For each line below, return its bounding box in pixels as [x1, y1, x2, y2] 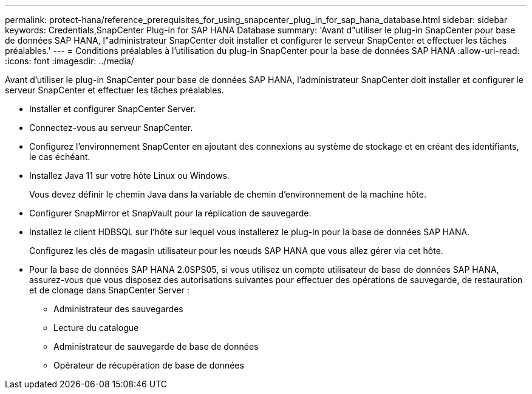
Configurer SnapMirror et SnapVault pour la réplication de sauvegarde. [29, 208, 312, 218]
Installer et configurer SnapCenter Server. [29, 104, 196, 114]
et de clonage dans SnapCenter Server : [29, 285, 189, 295]
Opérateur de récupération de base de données [53, 360, 244, 370]
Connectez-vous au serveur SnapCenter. [29, 122, 193, 133]
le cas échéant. [29, 152, 90, 162]
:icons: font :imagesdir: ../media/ [5, 56, 134, 66]
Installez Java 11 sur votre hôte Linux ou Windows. [29, 170, 230, 181]
